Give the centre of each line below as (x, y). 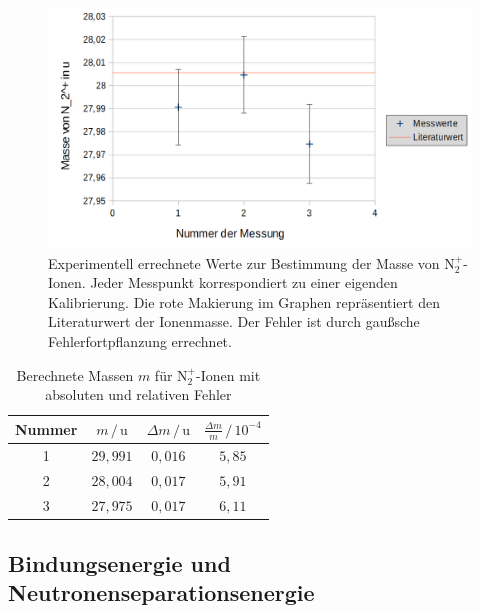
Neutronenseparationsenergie (161, 592)
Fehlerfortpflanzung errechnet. (140, 340)
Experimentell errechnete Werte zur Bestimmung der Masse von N (251, 262)
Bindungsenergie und (119, 562)
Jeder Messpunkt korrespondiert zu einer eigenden (244, 282)
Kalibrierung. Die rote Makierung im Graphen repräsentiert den (244, 301)
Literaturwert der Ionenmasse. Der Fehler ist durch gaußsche (234, 321)
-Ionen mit (228, 374)
